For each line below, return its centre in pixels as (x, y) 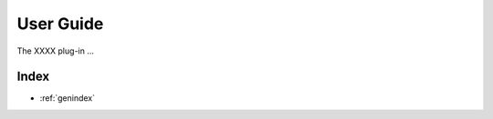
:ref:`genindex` (68, 98)
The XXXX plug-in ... (56, 51)
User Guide (60, 24)
